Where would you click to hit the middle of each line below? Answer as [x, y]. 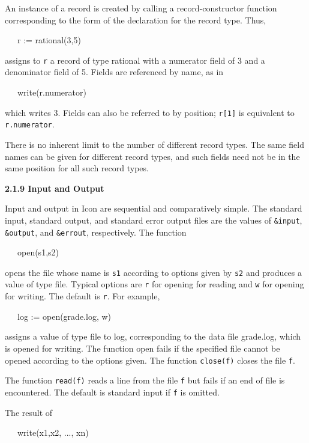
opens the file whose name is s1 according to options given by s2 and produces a [153, 272]
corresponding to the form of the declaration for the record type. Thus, [136, 20]
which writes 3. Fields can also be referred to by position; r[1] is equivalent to [150, 112]
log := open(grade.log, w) [64, 316]
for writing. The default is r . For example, [82, 296]
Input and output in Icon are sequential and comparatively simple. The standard [154, 208]
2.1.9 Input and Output [55, 188]
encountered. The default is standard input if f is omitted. [112, 392]
